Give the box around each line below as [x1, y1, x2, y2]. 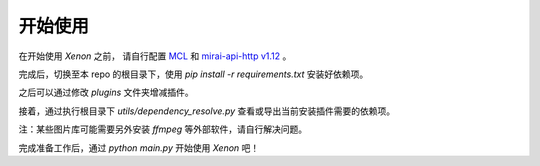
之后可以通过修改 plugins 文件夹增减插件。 [18, 86, 194, 99]
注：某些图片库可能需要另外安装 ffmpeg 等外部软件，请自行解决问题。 [18, 123, 308, 135]
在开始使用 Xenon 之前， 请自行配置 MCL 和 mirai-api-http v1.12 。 [18, 50, 292, 62]
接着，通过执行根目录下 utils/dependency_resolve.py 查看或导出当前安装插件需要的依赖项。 [18, 105, 395, 117]
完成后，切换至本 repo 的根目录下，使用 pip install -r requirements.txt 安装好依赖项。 [18, 68, 369, 80]
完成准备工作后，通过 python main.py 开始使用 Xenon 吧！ [18, 141, 260, 154]
